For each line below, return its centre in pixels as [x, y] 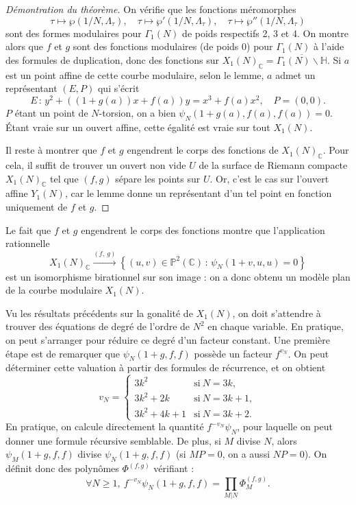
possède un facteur [233, 353]
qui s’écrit [118, 88]
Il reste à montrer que [51, 150]
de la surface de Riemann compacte [273, 165]
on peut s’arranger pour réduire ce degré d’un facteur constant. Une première [168, 339]
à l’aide [329, 46]
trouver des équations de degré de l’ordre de [98, 326]
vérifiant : [174, 468]
